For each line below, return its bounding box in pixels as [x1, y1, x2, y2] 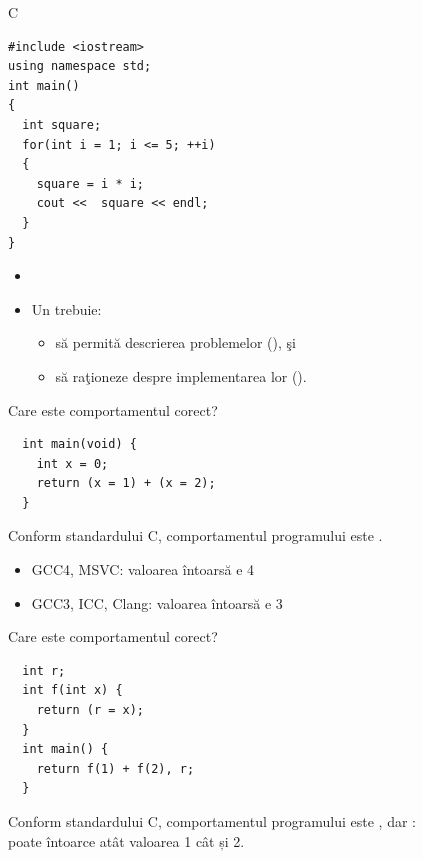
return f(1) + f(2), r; [36, 761, 195, 776]
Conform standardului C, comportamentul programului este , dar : [8, 811, 416, 831]
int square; [22, 117, 102, 132]
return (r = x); [36, 703, 145, 718]
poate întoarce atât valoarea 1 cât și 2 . [8, 830, 245, 851]
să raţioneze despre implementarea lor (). [55, 365, 307, 386]
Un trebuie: [31, 298, 102, 319]
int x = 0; [36, 456, 109, 471]
